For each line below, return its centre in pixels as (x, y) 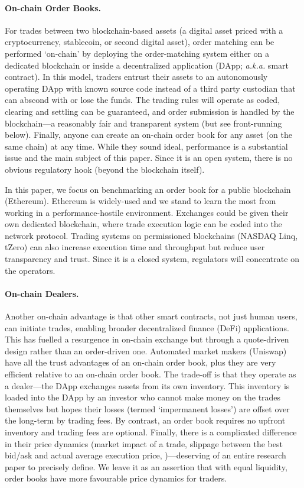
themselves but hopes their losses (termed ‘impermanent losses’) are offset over (147, 408)
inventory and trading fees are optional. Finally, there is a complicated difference (151, 432)
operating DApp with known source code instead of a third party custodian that (150, 88)
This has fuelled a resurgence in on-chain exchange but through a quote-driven (147, 339)
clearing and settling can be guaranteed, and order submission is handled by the (150, 111)
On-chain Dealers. (42, 293)
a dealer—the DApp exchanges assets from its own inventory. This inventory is (147, 385)
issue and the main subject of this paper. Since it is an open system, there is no (149, 158)
